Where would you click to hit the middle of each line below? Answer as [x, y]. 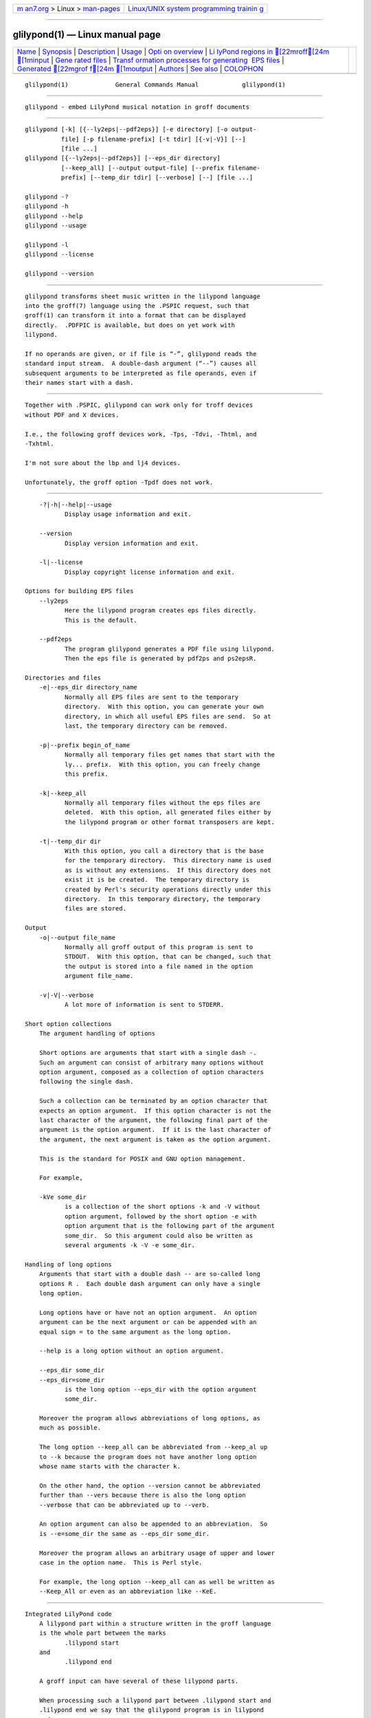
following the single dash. [86, 1082]
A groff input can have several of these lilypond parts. [139, 1681]
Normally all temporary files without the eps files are [162, 803]
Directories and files [63, 678]
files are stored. [95, 908]
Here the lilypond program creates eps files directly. [160, 611]
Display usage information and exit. [128, 514]
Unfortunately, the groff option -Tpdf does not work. [119, 482]
